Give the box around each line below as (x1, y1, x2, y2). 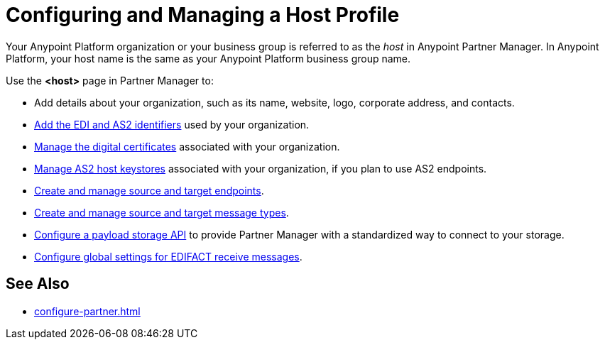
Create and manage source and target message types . (34, 206, 289, 219)
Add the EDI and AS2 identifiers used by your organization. (34, 118, 310, 131)
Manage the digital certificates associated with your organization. (34, 140, 340, 153)
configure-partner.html (34, 305, 141, 317)
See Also (6, 275, 70, 293)
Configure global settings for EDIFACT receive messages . (34, 250, 302, 263)
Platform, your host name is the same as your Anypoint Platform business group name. (6, 52, 411, 65)
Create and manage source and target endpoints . (34, 184, 264, 197)
